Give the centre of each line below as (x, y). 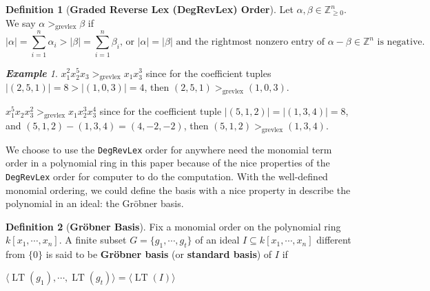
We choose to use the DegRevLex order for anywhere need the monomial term (169, 149)
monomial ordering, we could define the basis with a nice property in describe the (178, 190)
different (334, 240)
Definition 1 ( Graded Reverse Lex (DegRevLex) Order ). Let (150, 9)
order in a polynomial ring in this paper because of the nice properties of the (168, 163)
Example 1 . (32, 73)
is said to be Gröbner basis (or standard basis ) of (159, 254)
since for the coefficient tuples (208, 73)
